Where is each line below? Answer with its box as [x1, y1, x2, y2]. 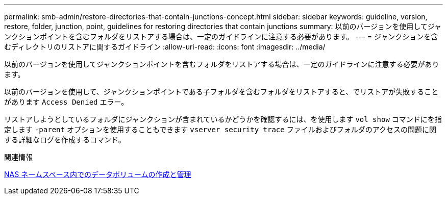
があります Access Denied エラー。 [4, 97, 129, 106]
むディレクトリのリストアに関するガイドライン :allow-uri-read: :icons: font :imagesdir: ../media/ [4, 42, 326, 51]
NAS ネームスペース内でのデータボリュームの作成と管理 [4, 170, 191, 179]
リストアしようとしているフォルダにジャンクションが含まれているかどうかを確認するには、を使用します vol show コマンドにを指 [4, 115, 442, 123]
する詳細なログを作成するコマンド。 [4, 135, 126, 144]
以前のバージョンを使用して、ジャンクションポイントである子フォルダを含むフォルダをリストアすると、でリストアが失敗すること [4, 87, 439, 96]
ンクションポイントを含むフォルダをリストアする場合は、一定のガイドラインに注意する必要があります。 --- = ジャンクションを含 [4, 32, 438, 41]
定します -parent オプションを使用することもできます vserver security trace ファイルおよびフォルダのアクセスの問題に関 [4, 125, 436, 134]
